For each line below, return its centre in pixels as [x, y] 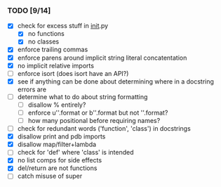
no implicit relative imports [56, 65]
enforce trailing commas [53, 50]
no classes [43, 41]
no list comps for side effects [60, 160]
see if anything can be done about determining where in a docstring [115, 81]
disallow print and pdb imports [61, 136]
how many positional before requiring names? [94, 120]
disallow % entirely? [57, 105]
